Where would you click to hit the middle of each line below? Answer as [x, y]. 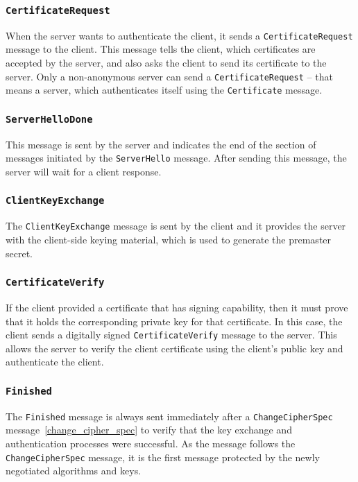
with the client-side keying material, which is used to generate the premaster [169, 239]
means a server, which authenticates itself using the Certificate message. [164, 90]
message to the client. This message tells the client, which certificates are [161, 49]
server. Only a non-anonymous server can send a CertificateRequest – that [169, 76]
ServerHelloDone [49, 119]
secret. [19, 253]
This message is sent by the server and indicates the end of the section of [161, 144]
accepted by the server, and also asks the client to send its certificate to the [166, 63]
